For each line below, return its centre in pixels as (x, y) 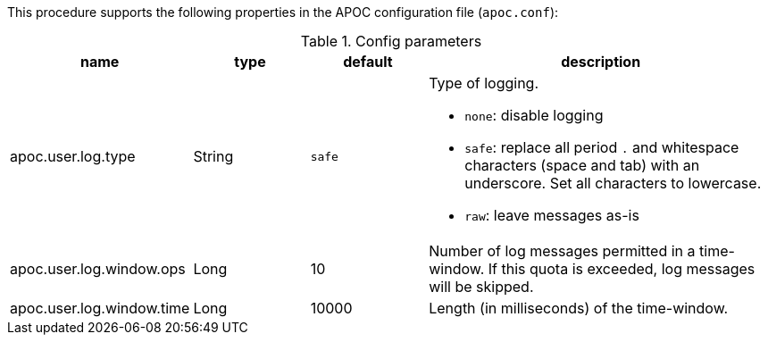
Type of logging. (484, 83)
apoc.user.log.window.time (100, 308)
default (368, 62)
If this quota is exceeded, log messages (622, 269)
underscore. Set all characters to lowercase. (613, 183)
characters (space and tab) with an (582, 165)
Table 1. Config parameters (391, 41)
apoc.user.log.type (73, 156)
